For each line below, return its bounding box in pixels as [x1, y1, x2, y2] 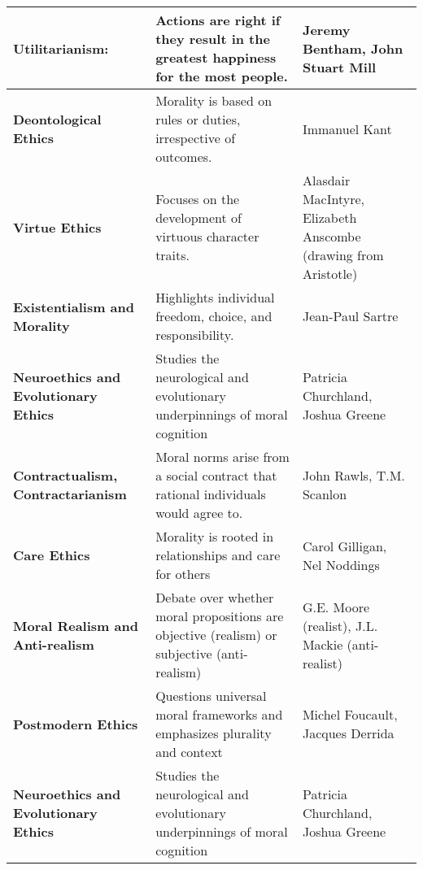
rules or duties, [155, 110, 241, 128]
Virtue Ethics [13, 217, 102, 237]
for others [155, 564, 211, 583]
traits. [155, 246, 190, 264]
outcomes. [155, 147, 212, 166]
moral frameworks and [155, 705, 283, 724]
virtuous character [155, 227, 259, 246]
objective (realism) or [155, 625, 277, 644]
